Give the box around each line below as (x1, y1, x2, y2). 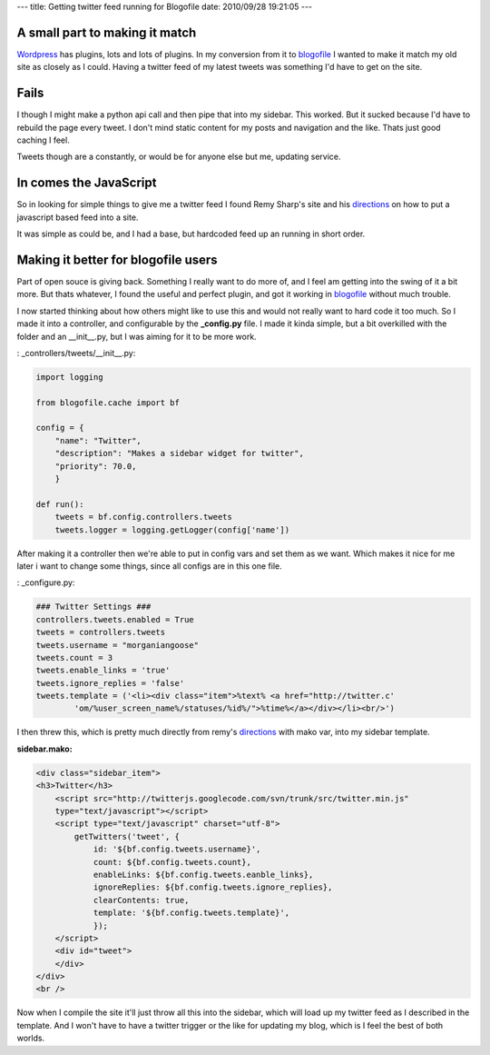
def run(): (35, 499, 84, 509)
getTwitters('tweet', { (73, 831, 181, 841)
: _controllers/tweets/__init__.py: (16, 347, 136, 358)
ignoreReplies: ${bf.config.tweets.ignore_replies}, (93, 882, 333, 892)
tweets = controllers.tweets (35, 627, 166, 638)
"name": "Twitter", (54, 435, 142, 445)
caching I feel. (16, 134, 70, 145)
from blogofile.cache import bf (35, 397, 181, 408)
